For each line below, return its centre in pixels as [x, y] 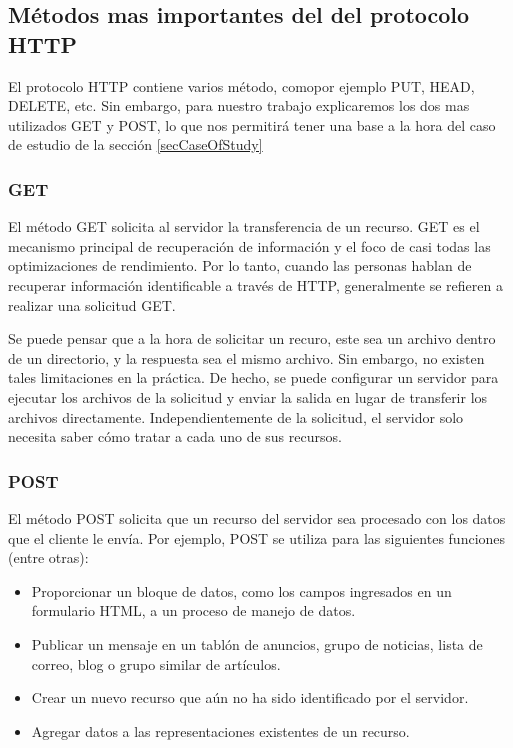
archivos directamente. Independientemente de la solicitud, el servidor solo [236, 416]
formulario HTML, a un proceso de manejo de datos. [193, 610]
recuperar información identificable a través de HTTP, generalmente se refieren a [255, 284]
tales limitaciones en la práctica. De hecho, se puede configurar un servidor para [253, 377]
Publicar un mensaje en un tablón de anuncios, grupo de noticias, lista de [257, 643]
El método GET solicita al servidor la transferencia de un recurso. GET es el [244, 226]
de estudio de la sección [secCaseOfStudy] [135, 144]
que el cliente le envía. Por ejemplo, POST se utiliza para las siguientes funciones [257, 537]
